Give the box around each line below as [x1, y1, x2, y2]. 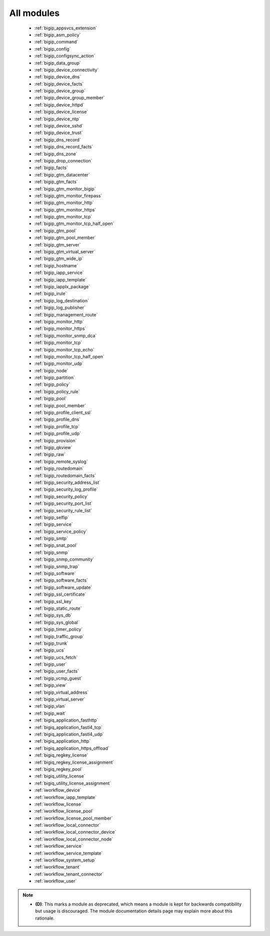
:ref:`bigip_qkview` [34, 444, 72, 450]
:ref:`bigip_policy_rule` [34, 388, 80, 394]
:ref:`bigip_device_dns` [34, 74, 81, 80]
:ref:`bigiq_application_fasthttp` [34, 717, 98, 723]
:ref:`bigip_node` [34, 367, 68, 373]
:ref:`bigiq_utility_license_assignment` [34, 780, 111, 786]
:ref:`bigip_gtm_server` [34, 241, 81, 247]
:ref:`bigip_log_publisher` [34, 305, 86, 311]
